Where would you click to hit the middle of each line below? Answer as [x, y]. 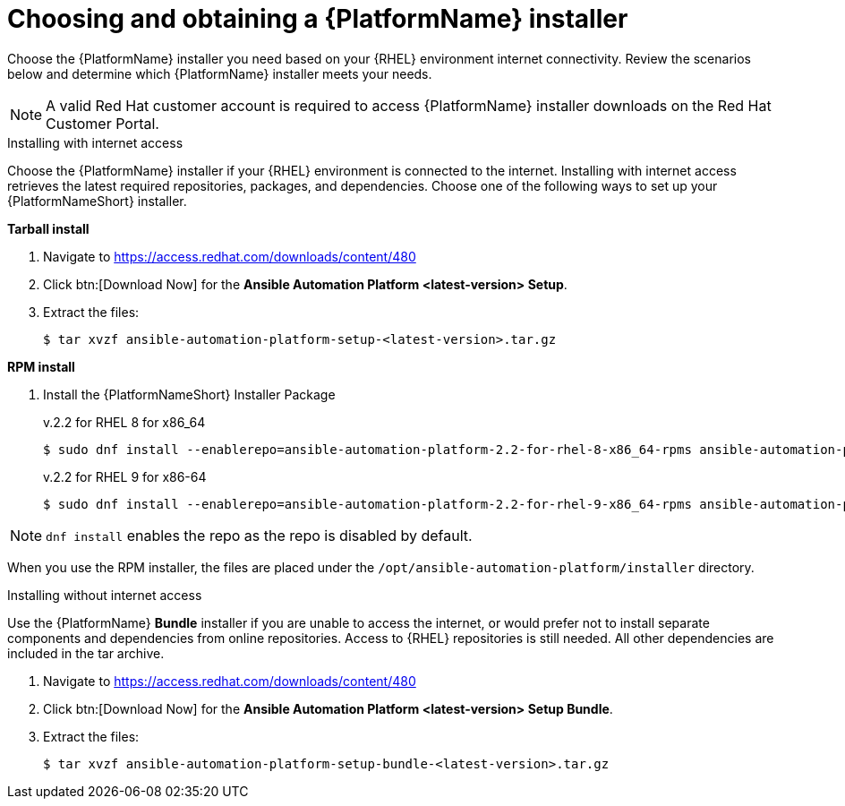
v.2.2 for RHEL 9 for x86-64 [125, 476]
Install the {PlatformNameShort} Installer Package [189, 394]
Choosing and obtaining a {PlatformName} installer [318, 19]
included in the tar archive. [86, 653]
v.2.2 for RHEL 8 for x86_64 [124, 422]
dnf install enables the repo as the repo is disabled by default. [259, 535]
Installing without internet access [105, 595]
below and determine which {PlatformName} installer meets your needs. [220, 73]
